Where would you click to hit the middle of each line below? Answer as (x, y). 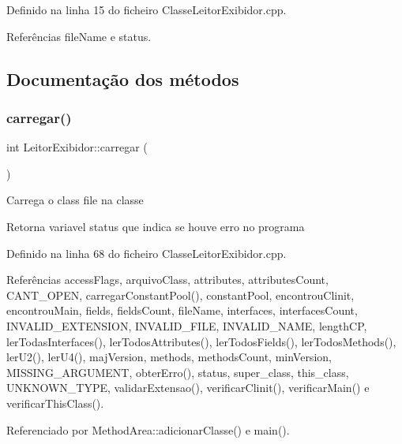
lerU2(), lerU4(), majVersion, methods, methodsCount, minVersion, (169, 357)
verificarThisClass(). (55, 403)
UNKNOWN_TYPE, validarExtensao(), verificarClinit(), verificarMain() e (188, 388)
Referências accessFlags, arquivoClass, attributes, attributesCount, (167, 280)
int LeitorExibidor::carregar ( (77, 147)
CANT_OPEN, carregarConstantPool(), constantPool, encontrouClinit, (180, 295)
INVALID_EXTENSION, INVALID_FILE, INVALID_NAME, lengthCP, (187, 325)
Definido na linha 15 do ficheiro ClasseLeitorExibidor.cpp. (147, 9)
